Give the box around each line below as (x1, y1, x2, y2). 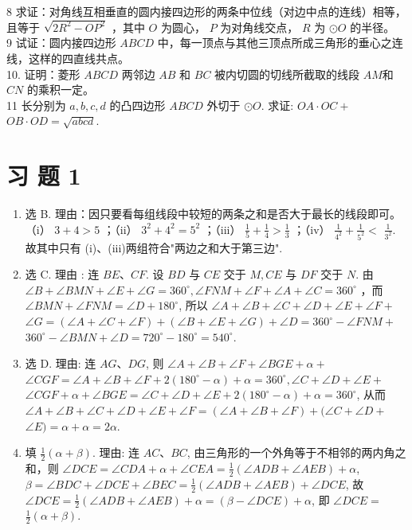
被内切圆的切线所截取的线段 (214, 65, 360, 82)
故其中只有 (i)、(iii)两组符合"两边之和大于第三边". (25, 239, 283, 255)
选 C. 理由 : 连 (25, 266, 100, 283)
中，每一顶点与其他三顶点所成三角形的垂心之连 (157, 34, 403, 51)
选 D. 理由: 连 (25, 355, 96, 372)
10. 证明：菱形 (6, 65, 80, 82)
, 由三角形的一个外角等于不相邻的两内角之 (186, 444, 406, 461)
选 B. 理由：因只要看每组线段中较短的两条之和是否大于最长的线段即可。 (25, 205, 401, 222)
